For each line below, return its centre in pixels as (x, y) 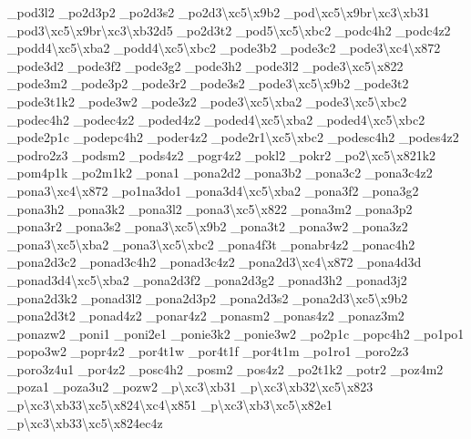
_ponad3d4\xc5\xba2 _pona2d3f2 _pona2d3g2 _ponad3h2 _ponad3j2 (207, 279)
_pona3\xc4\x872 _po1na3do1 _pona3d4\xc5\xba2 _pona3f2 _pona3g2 (213, 190)
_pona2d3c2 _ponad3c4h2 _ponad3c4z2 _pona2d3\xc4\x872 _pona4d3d (215, 262)
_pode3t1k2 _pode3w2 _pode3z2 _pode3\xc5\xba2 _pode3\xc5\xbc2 (207, 101)
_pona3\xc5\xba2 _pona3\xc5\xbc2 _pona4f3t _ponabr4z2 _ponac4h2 (211, 244)
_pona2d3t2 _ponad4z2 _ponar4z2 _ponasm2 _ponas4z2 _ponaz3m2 (206, 316)
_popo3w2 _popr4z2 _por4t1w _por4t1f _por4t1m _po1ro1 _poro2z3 (208, 351)
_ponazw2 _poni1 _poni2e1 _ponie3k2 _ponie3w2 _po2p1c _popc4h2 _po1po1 (236, 333)
